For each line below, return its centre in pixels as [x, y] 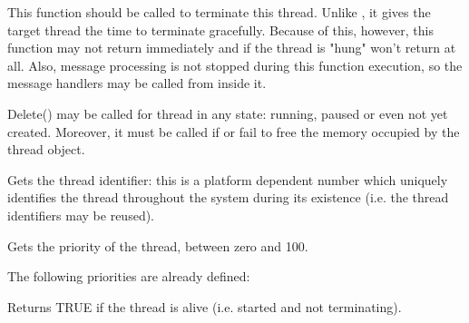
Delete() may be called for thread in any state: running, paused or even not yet [228, 113]
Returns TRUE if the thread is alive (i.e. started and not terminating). [205, 306]
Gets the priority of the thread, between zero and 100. [158, 245]
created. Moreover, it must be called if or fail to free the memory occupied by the [234, 131]
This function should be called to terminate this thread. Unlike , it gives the [219, 12]
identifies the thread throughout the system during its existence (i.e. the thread [228, 197]
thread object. [46, 149]
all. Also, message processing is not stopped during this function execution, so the [235, 65]
